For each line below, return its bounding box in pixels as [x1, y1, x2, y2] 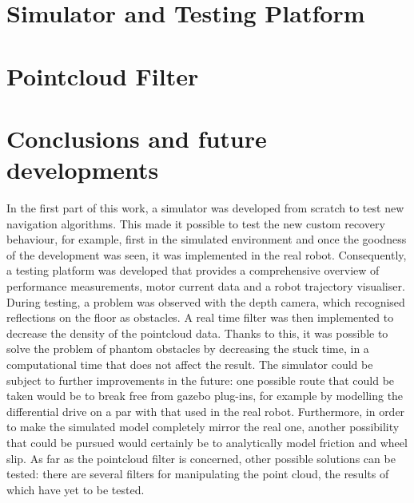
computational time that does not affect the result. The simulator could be [6, 356, 373, 372]
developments [6, 153, 159, 186]
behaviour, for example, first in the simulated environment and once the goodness [6, 231, 407, 248]
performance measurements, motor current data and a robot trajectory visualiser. [6, 278, 405, 295]
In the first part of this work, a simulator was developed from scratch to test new [6, 200, 404, 216]
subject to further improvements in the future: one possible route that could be [6, 371, 395, 388]
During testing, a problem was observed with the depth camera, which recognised [6, 293, 405, 310]
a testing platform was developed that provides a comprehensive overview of [6, 262, 380, 279]
